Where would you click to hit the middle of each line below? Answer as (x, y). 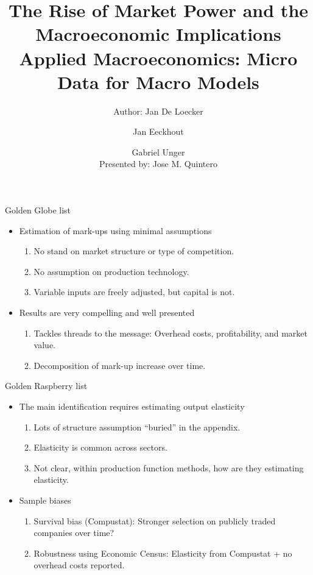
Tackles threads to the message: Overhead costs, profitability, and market (171, 333)
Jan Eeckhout (158, 131)
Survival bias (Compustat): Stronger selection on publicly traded (155, 520)
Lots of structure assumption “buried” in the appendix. (137, 427)
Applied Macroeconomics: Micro (158, 58)
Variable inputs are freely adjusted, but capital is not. (134, 292)
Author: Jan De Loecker (158, 111)
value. (44, 345)
